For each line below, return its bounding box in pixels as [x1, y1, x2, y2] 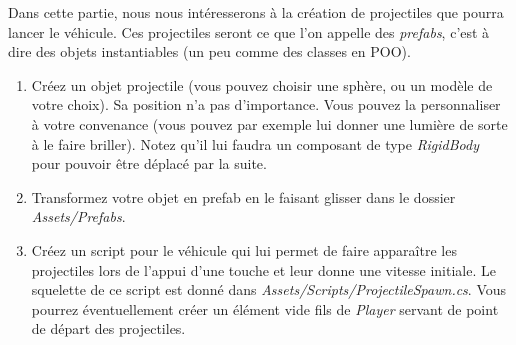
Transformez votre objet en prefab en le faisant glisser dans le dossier [31, 186, 456, 207]
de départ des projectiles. [31, 318, 186, 339]
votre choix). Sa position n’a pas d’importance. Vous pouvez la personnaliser [31, 94, 501, 115]
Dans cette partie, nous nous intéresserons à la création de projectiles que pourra [8, 2, 504, 22]
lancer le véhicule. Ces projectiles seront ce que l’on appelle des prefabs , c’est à [8, 21, 490, 42]
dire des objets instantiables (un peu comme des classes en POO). [8, 41, 411, 62]
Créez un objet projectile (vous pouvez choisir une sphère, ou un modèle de [31, 74, 493, 95]
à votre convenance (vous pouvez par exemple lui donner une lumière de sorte [31, 113, 508, 134]
